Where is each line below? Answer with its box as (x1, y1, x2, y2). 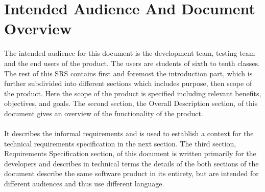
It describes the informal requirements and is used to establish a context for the (4, 128, 254, 139)
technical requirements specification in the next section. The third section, (4, 138, 236, 148)
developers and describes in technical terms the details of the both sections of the (4, 158, 259, 168)
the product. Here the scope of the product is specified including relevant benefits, (4, 88, 261, 98)
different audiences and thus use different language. (4, 178, 164, 189)
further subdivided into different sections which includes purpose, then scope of (4, 78, 252, 89)
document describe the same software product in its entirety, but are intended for (4, 168, 259, 179)
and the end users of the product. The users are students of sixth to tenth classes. (4, 57, 260, 68)
